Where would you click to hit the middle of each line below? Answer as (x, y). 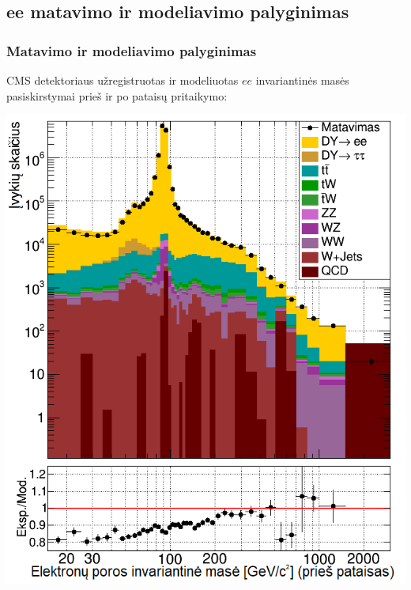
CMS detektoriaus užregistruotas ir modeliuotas (123, 80)
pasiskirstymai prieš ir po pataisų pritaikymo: (117, 95)
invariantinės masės (302, 80)
